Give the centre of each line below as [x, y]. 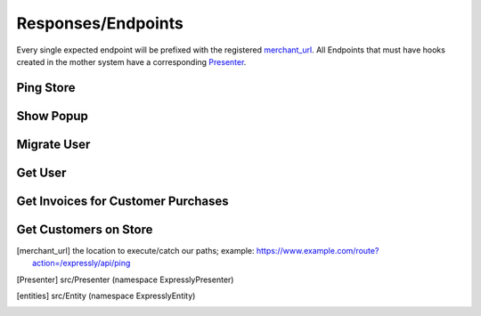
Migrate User [53, 144]
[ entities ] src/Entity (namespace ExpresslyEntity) [106, 296]
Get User [41, 172]
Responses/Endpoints [100, 23]
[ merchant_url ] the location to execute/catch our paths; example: [135, 250]
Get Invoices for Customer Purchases [122, 201]
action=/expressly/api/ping [82, 263]
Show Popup [53, 116]
